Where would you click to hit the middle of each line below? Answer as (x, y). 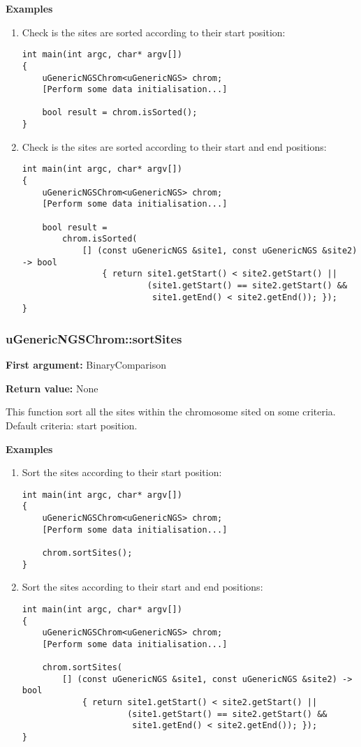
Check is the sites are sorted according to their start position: (154, 32)
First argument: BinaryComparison (86, 365)
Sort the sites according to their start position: (122, 472)
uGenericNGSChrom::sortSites (94, 338)
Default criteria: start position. (72, 425)
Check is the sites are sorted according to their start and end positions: (174, 146)
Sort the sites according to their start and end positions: (142, 587)
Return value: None (52, 388)
